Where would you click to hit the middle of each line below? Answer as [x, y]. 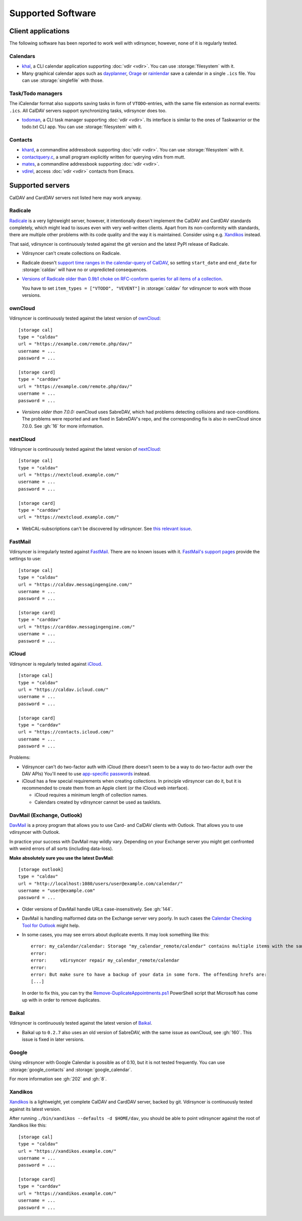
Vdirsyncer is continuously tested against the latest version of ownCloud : [85, 318]
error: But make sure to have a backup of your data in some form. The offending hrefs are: [149, 974]
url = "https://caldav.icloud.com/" [63, 689]
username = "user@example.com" [57, 891]
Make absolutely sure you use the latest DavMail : [62, 858]
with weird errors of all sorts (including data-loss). [61, 848]
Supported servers [40, 185]
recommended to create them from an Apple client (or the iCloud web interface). [105, 788]
